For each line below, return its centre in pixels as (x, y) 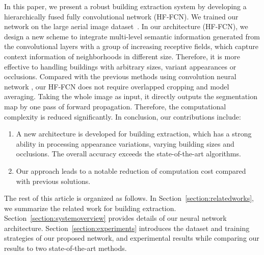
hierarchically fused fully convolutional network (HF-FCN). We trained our (121, 16)
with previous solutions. (53, 181)
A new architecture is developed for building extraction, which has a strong (134, 134)
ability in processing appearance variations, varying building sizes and (125, 143)
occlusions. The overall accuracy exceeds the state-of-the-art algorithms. (128, 154)
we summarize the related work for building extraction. (90, 208)
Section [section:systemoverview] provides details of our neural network (115, 218)
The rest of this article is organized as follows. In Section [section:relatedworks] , (129, 198)
